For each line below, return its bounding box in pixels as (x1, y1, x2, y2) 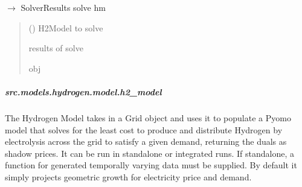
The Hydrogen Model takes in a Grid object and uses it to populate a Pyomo (5, 111, 291, 124)
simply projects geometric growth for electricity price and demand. (5, 170, 252, 183)
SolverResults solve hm (21, 1, 106, 13)
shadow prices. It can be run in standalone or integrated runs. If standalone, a (5, 147, 294, 159)
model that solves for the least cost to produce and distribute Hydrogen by (5, 123, 283, 136)
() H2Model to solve (28, 21, 103, 34)
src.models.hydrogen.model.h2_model (5, 85, 162, 98)
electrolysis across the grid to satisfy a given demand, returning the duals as (5, 135, 287, 148)
